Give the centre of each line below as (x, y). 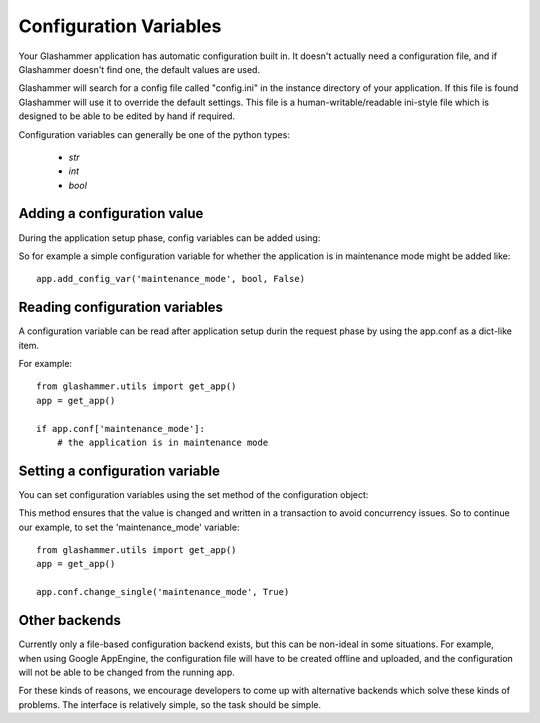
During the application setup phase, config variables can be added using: (169, 237)
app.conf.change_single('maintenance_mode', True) (163, 592)
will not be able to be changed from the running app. (126, 672)
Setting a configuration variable (119, 470)
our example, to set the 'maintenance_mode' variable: (129, 527)
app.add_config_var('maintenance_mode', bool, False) (170, 279)
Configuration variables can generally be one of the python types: (154, 134)
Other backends (70, 620)
